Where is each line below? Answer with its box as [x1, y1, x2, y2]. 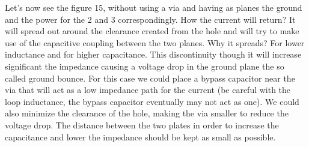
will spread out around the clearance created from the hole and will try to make [5, 25, 299, 37]
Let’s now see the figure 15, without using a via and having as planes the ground [5, 1, 302, 13]
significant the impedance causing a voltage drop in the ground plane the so [5, 59, 284, 72]
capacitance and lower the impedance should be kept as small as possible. [5, 130, 276, 143]
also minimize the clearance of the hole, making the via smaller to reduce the [5, 107, 289, 119]
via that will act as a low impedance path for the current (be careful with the [5, 83, 291, 96]
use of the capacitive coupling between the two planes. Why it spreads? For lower [5, 36, 305, 49]
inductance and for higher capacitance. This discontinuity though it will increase [5, 48, 302, 61]
